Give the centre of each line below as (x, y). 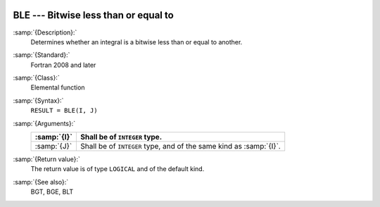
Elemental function (58, 87)
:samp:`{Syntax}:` (38, 100)
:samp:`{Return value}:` (47, 159)
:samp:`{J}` (53, 146)
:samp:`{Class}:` (36, 78)
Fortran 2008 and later (63, 65)
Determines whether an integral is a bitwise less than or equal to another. (137, 42)
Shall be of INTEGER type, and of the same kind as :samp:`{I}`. (180, 146)
